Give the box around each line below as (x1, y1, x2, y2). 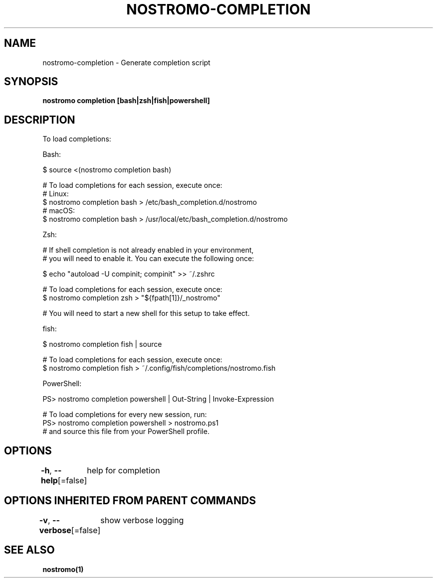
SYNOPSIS (4, 75, 58, 88)
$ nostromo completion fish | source (42, 340, 162, 349)
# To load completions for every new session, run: (42, 410, 207, 419)
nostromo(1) (42, 565, 84, 574)
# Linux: (42, 189, 69, 198)
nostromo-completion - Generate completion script (42, 58, 211, 67)
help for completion (87, 465, 160, 476)
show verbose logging (100, 515, 184, 525)
